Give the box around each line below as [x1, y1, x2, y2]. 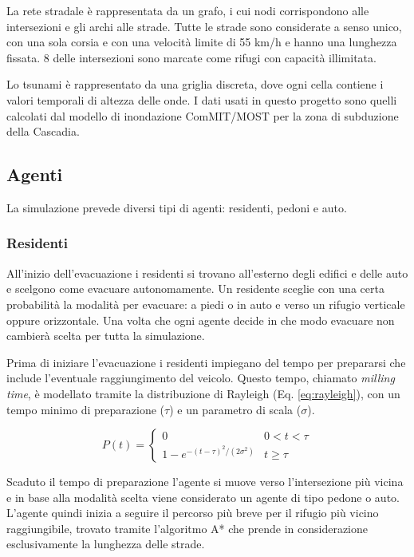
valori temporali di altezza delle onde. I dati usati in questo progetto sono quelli [6, 91, 397, 108]
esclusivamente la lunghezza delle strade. [6, 535, 205, 552]
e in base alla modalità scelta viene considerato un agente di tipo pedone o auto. [6, 488, 400, 505]
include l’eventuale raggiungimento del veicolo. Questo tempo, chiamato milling [6, 369, 395, 386]
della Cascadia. [6, 123, 80, 140]
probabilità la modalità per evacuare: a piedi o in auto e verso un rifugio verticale [6, 295, 405, 312]
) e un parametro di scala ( [169, 401, 302, 417]
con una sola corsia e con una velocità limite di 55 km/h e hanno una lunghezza [6, 34, 397, 50]
